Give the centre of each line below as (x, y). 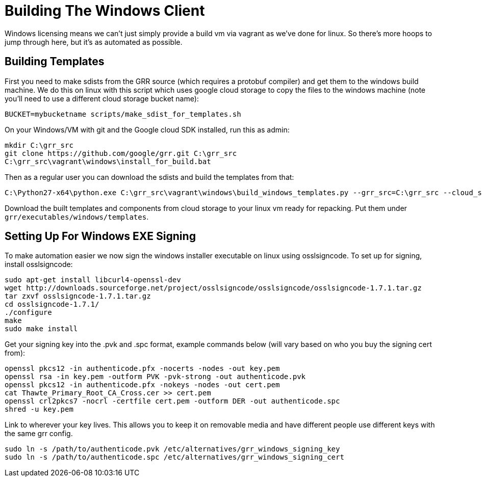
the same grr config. (39, 434)
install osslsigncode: (39, 264)
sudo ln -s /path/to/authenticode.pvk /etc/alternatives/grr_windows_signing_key (172, 449)
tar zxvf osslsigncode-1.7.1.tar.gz (78, 296)
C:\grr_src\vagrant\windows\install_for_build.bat (108, 161)
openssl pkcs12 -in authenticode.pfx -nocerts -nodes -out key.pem (142, 369)
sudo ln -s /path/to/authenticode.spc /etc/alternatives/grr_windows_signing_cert (174, 457)
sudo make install (41, 329)
